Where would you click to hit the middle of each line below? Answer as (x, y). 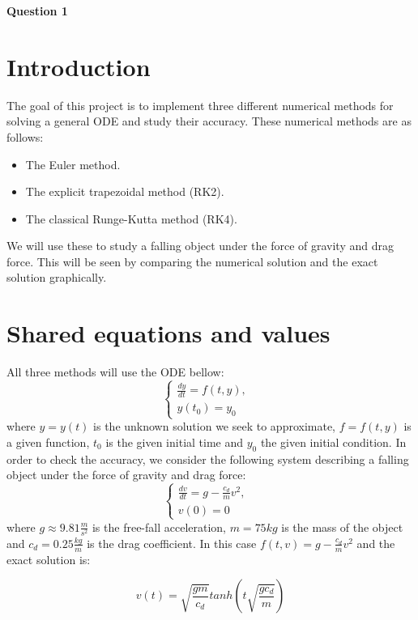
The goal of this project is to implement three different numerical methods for (200, 105)
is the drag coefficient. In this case (172, 543)
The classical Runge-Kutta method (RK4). (131, 218)
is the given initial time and (175, 442)
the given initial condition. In (333, 442)
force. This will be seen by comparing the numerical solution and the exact (192, 261)
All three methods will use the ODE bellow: (115, 372)
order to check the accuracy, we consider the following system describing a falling (208, 459)
